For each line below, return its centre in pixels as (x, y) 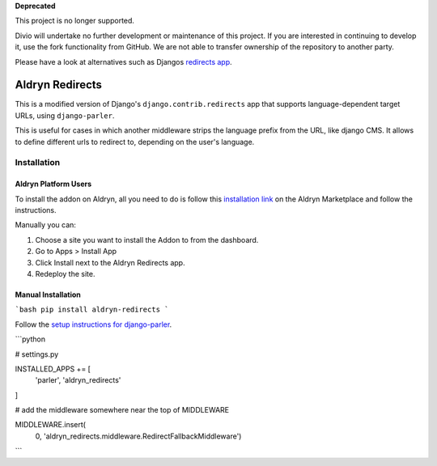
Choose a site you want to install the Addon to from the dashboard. (147, 239)
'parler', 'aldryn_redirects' (78, 380)
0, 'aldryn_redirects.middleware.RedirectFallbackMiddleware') (138, 436)
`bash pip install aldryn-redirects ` (92, 310)
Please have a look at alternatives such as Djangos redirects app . (123, 61)
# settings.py (37, 354)
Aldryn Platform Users (53, 184)
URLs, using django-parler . (65, 115)
